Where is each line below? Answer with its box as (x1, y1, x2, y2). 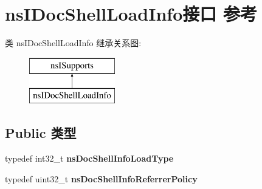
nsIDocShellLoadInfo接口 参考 (5, 1, 257, 26)
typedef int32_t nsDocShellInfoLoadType (5, 152, 174, 165)
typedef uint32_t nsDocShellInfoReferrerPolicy (5, 172, 198, 185)
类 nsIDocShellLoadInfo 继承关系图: (5, 36, 142, 49)
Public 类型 (5, 123, 77, 142)
